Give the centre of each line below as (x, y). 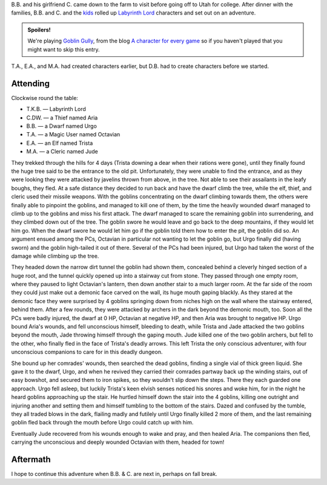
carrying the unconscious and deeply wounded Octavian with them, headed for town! (118, 442)
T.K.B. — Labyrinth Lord (56, 109)
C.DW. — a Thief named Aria (62, 118)
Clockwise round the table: (45, 98)
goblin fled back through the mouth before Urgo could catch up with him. (102, 423)
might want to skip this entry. (64, 49)
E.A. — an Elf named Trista (60, 143)
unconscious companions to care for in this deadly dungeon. (87, 352)
